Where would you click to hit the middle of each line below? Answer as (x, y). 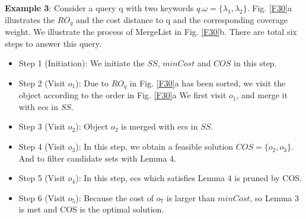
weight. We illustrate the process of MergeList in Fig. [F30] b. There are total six (151, 32)
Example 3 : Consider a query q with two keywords (99, 8)
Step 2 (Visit (42, 83)
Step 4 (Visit (42, 146)
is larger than (191, 197)
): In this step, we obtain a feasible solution (154, 146)
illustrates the (30, 19)
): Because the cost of (114, 197)
